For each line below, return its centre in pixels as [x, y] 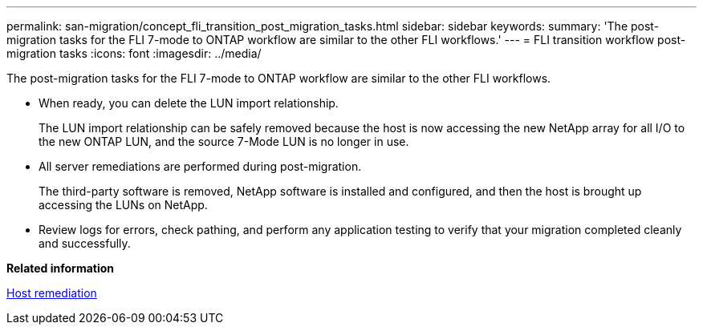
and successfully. [85, 243]
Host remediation [52, 293]
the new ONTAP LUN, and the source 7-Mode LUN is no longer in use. [224, 141]
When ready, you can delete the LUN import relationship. [189, 103]
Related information [61, 268]
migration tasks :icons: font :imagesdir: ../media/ [134, 53]
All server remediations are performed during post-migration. [200, 166]
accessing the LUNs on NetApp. [123, 205]
